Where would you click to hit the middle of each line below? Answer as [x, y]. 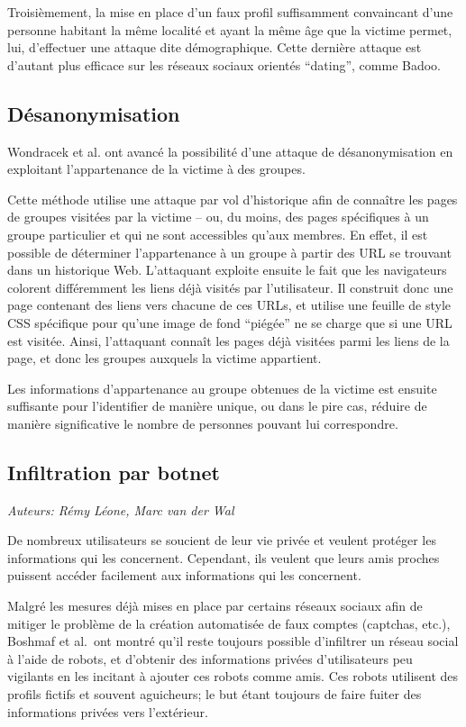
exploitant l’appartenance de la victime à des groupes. [156, 169]
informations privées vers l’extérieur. [108, 711]
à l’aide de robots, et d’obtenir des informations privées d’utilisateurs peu [210, 658]
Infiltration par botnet [114, 472]
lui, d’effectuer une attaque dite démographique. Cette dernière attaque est [215, 47]
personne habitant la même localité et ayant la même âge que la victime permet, [230, 29]
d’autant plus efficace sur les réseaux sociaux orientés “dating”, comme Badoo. [224, 64]
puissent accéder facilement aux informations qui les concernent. [184, 575]
